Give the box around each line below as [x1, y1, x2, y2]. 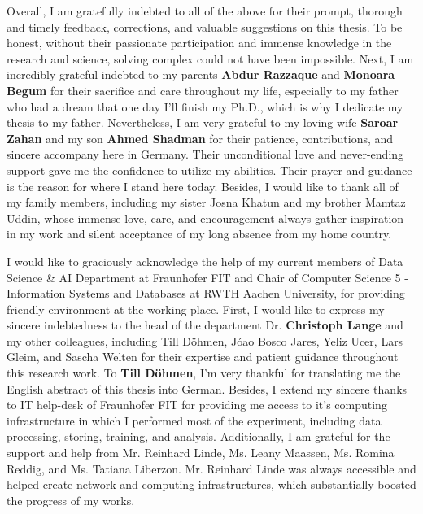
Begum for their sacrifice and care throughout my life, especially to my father [7, 81, 399, 98]
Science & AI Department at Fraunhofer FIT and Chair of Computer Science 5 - [7, 268, 408, 285]
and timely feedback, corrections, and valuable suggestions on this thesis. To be [7, 18, 403, 35]
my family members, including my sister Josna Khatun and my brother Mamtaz [7, 194, 406, 211]
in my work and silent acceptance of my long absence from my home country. [7, 225, 392, 242]
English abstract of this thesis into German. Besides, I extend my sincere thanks [7, 380, 408, 397]
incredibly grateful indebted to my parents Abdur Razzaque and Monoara [7, 66, 395, 83]
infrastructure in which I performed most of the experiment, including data [7, 412, 382, 429]
